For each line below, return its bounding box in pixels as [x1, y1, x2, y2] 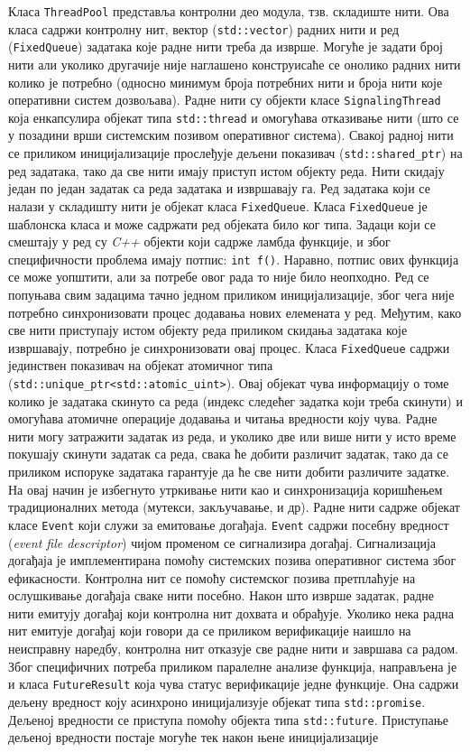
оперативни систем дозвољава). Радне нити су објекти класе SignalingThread [8, 90, 441, 109]
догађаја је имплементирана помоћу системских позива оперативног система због [8, 551, 456, 570]
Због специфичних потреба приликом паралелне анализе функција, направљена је [8, 656, 457, 675]
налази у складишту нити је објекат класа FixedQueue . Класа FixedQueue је [8, 196, 428, 215]
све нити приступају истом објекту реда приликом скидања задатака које [8, 320, 408, 339]
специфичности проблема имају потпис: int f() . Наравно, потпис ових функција [8, 249, 459, 268]
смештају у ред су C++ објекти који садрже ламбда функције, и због [8, 232, 391, 251]
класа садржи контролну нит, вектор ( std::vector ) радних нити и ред [8, 19, 400, 38]
